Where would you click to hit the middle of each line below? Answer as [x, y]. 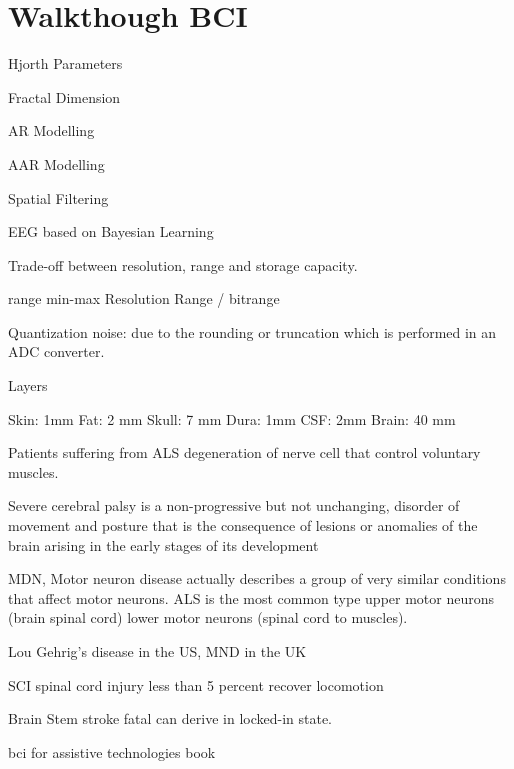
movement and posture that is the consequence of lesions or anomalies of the [243, 525]
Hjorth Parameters [65, 63]
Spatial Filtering [58, 197]
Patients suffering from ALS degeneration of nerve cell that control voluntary [244, 452]
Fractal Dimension [64, 96]
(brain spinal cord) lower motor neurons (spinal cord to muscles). [208, 617]
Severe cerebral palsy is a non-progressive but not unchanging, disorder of [234, 505]
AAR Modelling [56, 163]
